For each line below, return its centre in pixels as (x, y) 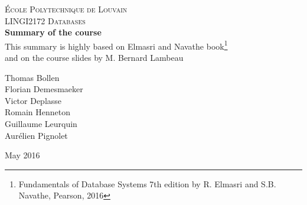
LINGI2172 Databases (45, 20)
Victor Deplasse (33, 100)
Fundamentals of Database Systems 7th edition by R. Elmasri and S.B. (147, 183)
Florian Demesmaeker (44, 89)
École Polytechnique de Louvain (66, 9)
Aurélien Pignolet (36, 135)
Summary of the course (53, 32)
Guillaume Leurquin (41, 123)
